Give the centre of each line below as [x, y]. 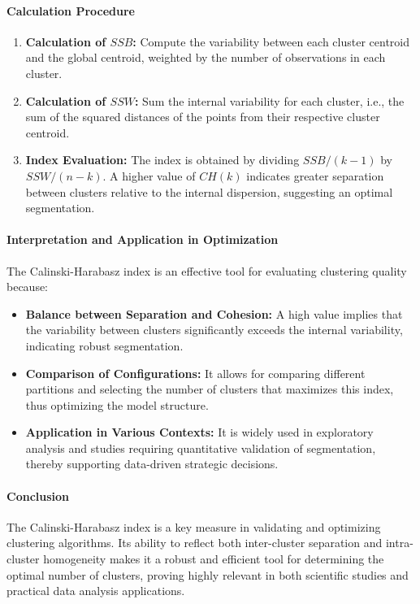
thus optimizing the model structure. [117, 404]
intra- [399, 543]
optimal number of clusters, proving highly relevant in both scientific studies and [208, 574]
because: [28, 287]
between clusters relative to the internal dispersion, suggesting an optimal [209, 191]
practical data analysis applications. [96, 591]
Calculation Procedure [71, 10]
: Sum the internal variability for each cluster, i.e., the [269, 100]
